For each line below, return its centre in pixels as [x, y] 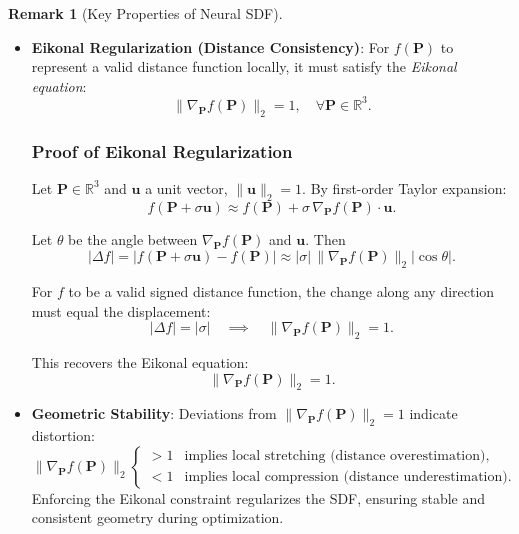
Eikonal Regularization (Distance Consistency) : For [210, 46]
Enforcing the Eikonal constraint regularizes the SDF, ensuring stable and [258, 497]
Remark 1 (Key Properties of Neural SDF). [145, 13]
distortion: [63, 435]
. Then [325, 239]
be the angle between [133, 239]
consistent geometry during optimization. [157, 517]
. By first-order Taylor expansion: [404, 187]
